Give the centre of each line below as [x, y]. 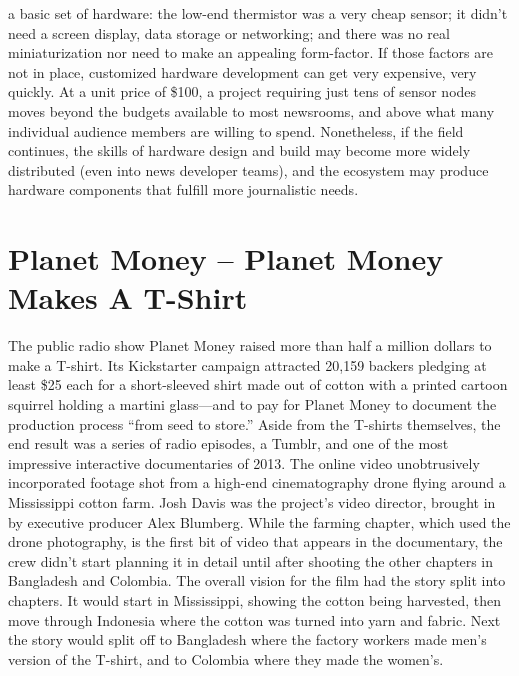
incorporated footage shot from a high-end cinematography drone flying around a [257, 482]
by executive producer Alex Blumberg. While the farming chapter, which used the [259, 521]
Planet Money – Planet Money [226, 258]
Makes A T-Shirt [128, 297]
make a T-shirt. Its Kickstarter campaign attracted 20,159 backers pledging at [247, 364]
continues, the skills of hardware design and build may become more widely [239, 150]
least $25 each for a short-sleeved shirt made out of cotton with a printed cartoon [258, 384]
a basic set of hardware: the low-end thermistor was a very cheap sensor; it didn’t [258, 13]
